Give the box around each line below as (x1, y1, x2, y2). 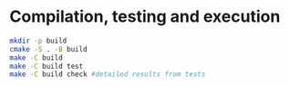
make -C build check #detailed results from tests (9, 70, 206, 79)
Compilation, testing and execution (9, 6, 281, 27)
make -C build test (9, 62, 84, 71)
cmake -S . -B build (9, 44, 88, 53)
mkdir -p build (9, 36, 67, 45)
